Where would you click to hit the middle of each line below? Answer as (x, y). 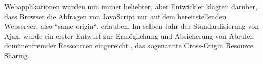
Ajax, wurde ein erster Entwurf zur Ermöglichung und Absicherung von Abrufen (129, 36)
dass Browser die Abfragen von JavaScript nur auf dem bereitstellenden (115, 16)
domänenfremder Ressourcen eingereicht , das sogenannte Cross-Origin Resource (129, 46)
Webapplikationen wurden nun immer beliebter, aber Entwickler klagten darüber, (131, 6)
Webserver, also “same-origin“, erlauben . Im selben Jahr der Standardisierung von (131, 26)
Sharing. (17, 55)
